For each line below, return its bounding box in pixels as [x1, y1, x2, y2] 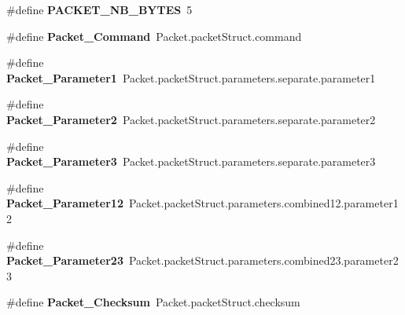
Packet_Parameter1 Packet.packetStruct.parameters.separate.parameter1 [6, 69, 376, 86]
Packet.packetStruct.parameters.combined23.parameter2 [128, 252, 399, 269]
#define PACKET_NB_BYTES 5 [6, 2, 193, 17]
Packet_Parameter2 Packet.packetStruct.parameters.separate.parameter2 [6, 111, 376, 127]
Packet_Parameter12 [6, 195, 123, 211]
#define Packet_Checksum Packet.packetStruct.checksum [6, 294, 300, 310]
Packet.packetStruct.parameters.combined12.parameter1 [128, 195, 399, 211]
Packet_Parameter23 [6, 252, 123, 269]
